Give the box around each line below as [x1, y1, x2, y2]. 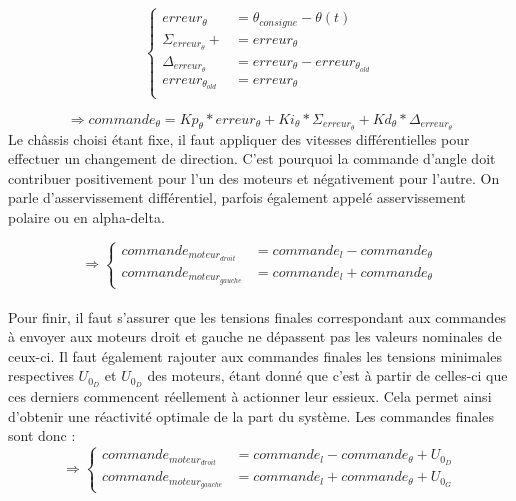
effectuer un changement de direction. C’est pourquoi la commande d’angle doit [8, 148, 496, 169]
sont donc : [8, 425, 76, 446]
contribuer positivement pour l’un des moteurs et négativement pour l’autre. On [8, 167, 500, 188]
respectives [8, 365, 74, 386]
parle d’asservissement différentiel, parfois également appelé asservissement [8, 187, 466, 208]
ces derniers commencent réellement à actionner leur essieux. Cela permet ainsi [8, 386, 492, 407]
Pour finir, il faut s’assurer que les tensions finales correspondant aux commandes [8, 306, 507, 327]
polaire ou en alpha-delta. [8, 206, 165, 227]
